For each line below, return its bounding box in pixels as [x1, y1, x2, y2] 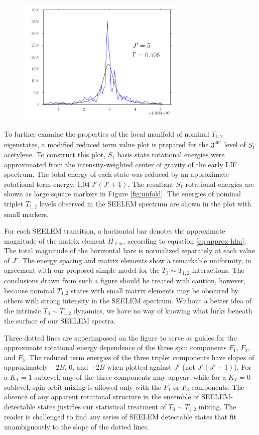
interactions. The [192, 265, 244, 275]
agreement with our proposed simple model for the [4, 265, 160, 275]
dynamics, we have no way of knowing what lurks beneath [73, 305, 252, 315]
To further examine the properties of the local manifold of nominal [4, 128, 209, 139]
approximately [4, 362, 48, 372]
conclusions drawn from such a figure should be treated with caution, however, [4, 275, 246, 285]
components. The [191, 381, 244, 392]
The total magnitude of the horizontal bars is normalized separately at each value [4, 245, 255, 256]
